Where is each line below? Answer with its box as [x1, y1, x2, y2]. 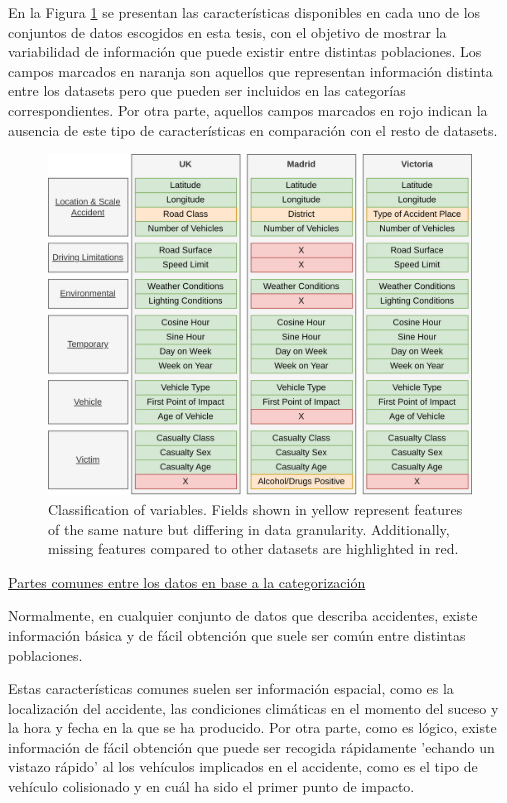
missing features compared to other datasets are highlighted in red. [48, 538, 459, 559]
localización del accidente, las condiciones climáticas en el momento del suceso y [8, 697, 499, 718]
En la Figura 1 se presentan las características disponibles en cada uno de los [8, 2, 481, 22]
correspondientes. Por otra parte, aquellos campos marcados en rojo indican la [8, 99, 488, 120]
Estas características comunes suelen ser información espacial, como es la [8, 678, 454, 699]
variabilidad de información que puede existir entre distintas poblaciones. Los [8, 41, 482, 62]
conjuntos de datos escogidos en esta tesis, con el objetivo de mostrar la [8, 21, 447, 42]
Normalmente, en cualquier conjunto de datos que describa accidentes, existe [8, 605, 478, 626]
